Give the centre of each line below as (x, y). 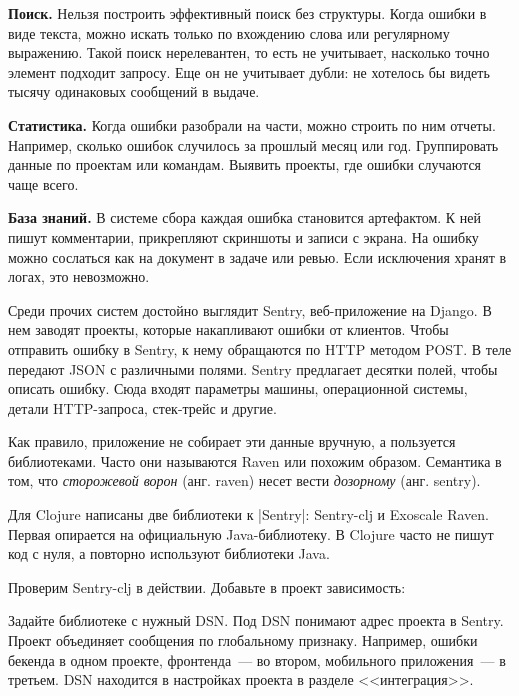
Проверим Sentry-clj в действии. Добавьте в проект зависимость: (207, 586)
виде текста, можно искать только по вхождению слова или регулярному (229, 32)
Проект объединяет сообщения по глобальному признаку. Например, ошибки (243, 640)
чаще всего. (43, 183)
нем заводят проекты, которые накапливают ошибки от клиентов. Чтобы (228, 329)
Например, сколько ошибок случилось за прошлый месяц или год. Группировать (253, 144)
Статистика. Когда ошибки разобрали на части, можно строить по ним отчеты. (252, 124)
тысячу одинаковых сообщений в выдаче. (134, 91)
